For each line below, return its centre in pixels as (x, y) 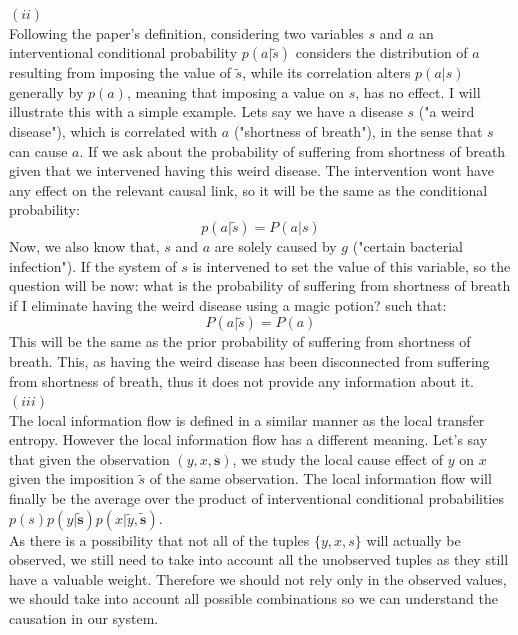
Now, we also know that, (84, 245)
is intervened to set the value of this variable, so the (351, 265)
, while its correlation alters (326, 72)
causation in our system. (84, 618)
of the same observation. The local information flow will (320, 478)
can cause (38, 150)
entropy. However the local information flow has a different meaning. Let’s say (248, 439)
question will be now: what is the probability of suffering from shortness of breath (260, 285)
